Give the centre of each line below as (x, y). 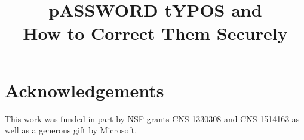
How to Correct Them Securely (155, 33)
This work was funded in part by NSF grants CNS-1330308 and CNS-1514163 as (152, 118)
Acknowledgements (85, 90)
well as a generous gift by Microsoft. (71, 130)
